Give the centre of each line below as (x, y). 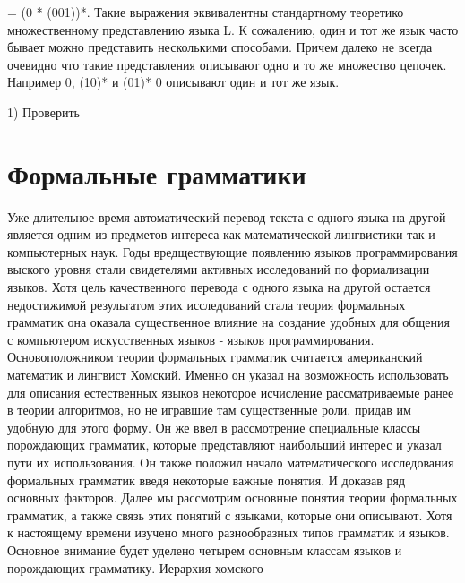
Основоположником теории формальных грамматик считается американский (215, 357)
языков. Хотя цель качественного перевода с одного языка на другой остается (219, 287)
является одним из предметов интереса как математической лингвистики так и (221, 234)
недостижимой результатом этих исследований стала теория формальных (207, 304)
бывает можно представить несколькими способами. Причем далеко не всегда (220, 47)
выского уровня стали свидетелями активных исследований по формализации (219, 269)
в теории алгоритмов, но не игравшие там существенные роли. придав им (209, 410)
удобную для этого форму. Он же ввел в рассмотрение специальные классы (214, 427)
